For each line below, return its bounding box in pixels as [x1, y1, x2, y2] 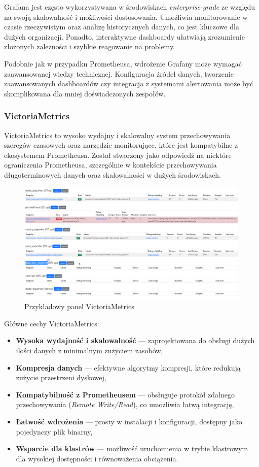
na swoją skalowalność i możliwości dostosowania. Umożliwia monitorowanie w [4, 11, 248, 22]
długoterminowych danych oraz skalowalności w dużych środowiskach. [4, 169, 221, 180]
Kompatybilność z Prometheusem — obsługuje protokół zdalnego [16, 389, 235, 399]
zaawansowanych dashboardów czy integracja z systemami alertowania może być [4, 78, 253, 89]
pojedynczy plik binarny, [16, 426, 93, 437]
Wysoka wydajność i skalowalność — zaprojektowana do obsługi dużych [16, 335, 255, 346]
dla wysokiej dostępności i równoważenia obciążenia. [16, 453, 178, 463]
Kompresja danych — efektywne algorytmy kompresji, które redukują [16, 362, 241, 373]
